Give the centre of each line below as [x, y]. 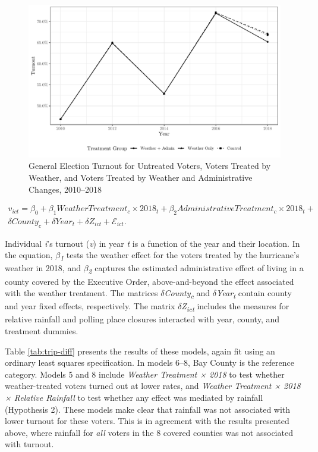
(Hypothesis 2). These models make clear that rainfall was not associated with [148, 409]
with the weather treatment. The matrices [81, 293]
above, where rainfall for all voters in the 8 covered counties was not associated [149, 432]
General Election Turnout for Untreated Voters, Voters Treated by [150, 166]
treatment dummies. [42, 331]
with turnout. [29, 444]
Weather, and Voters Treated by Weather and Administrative [141, 177]
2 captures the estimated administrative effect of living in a [196, 269]
